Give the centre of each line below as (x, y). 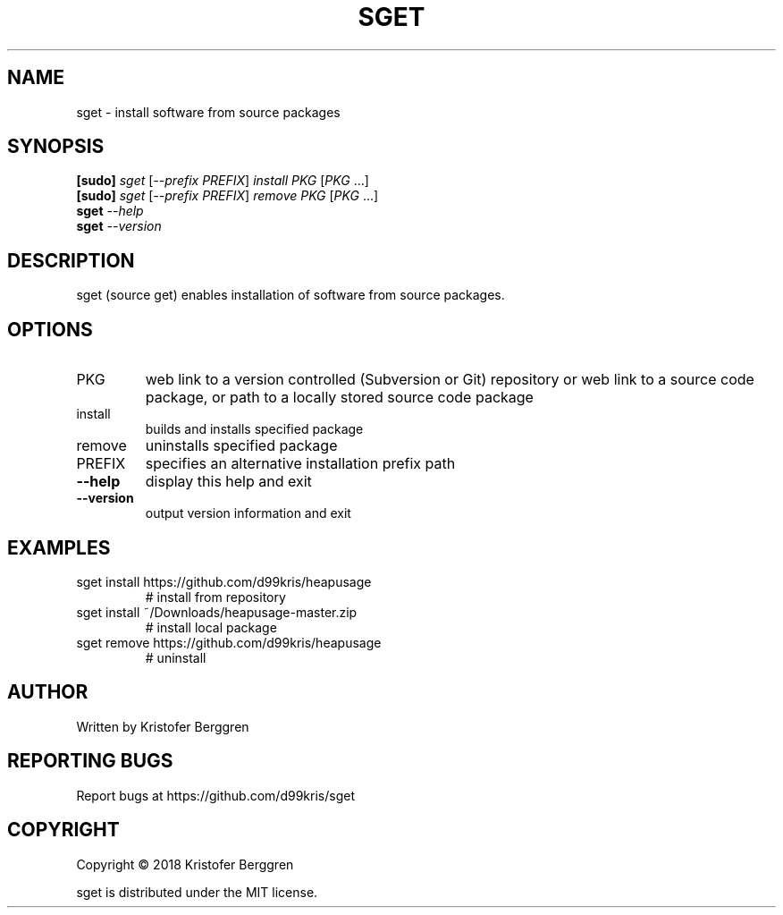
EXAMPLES (59, 547)
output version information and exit (248, 513)
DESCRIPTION (71, 260)
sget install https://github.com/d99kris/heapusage (224, 581)
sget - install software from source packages (208, 112)
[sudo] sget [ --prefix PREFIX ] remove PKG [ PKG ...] (227, 196)
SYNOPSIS (56, 147)
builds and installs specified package (254, 429)
